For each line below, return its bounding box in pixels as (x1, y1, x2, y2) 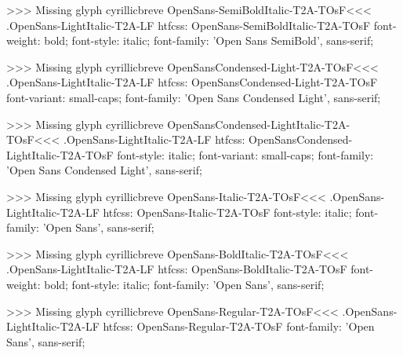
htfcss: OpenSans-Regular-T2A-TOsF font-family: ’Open (103, 318, 375, 335)
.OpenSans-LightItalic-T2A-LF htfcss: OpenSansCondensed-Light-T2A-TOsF (6, 74, 378, 90)
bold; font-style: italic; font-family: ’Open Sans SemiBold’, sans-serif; (44, 32, 374, 49)
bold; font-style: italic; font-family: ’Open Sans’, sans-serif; (44, 276, 325, 292)
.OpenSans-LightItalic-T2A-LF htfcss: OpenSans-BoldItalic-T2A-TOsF (6, 261, 347, 277)
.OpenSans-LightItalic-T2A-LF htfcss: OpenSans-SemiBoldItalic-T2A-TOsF (6, 16, 371, 33)
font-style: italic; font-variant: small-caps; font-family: (117, 146, 374, 163)
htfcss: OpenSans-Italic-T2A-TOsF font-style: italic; (103, 203, 352, 220)
